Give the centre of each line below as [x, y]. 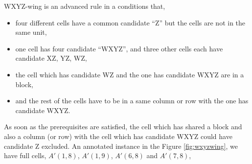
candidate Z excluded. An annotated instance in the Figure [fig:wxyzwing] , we [121, 146]
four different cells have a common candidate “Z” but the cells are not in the [130, 22]
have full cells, [25, 155]
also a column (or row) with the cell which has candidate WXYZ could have [118, 136]
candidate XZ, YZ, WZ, [51, 58]
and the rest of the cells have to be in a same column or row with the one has [132, 101]
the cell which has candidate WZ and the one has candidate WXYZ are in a [130, 74]
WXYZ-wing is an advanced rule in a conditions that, [85, 6]
